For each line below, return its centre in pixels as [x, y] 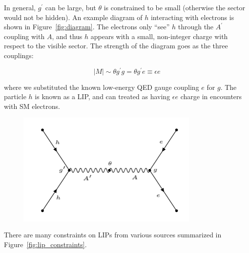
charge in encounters [211, 96]
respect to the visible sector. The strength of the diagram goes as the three [116, 46]
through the [196, 27]
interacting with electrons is [192, 17]
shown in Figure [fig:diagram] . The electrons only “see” [87, 27]
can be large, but [71, 7]
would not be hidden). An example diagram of [73, 17]
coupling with [24, 36]
